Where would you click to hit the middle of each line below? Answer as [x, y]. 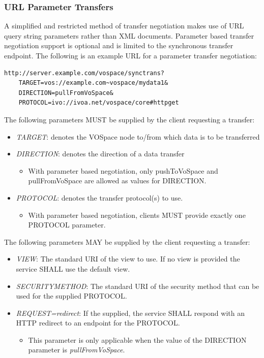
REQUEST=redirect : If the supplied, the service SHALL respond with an [130, 313]
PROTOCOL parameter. [67, 225]
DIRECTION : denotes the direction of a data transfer [100, 154]
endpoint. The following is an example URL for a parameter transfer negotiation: [130, 55]
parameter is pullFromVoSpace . [77, 350]
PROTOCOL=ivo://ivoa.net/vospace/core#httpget [99, 103]
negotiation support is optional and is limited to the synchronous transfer [119, 45]
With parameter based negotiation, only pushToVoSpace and [123, 170]
